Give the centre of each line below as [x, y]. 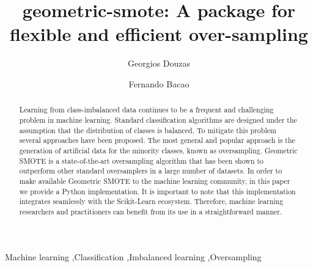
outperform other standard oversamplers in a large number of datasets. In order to [151, 171]
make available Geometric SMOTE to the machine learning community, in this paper [155, 181]
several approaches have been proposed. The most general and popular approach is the [157, 140]
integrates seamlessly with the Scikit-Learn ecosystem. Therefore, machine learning [151, 201]
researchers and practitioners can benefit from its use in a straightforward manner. [151, 211]
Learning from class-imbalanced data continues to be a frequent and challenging [146, 110]
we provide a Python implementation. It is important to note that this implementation [157, 191]
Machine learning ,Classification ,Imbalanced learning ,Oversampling [133, 256]
